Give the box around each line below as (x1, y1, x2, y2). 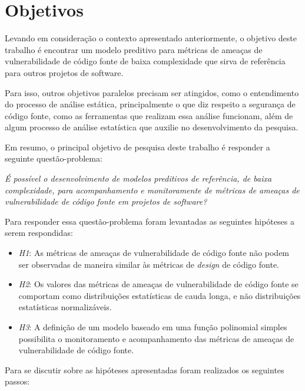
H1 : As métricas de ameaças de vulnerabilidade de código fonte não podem (18, 247, 290, 259)
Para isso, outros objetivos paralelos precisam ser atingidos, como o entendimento (5, 86, 299, 98)
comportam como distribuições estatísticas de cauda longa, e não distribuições (18, 289, 301, 301)
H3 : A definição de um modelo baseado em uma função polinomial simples (18, 321, 287, 333)
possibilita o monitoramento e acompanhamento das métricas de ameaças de (18, 332, 294, 344)
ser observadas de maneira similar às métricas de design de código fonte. (18, 258, 279, 270)
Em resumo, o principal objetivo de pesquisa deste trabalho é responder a (5, 140, 270, 153)
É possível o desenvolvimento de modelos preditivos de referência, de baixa (5, 172, 272, 185)
